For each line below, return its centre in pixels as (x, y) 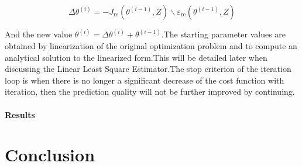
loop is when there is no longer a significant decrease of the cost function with (145, 80)
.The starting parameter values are (224, 34)
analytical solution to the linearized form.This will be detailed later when (136, 57)
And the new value (39, 34)
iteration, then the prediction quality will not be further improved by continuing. (150, 91)
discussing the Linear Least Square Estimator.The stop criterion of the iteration (148, 69)
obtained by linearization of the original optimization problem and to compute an (151, 46)
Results (20, 114)
